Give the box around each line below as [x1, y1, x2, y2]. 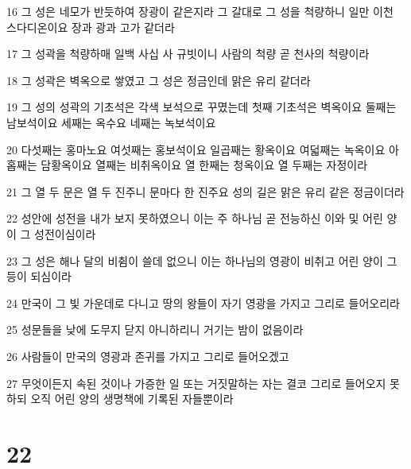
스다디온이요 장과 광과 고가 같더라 [6, 18, 175, 35]
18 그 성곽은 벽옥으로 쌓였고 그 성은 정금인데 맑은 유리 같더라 [6, 72, 311, 88]
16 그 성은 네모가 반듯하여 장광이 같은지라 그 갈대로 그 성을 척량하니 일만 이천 [6, 3, 394, 19]
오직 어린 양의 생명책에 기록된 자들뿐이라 [30, 390, 234, 407]
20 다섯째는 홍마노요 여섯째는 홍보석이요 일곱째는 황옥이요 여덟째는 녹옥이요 [6, 141, 386, 157]
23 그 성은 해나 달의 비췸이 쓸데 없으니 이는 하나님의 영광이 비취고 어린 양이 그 [6, 252, 397, 269]
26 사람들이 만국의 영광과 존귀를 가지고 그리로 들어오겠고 [6, 347, 289, 364]
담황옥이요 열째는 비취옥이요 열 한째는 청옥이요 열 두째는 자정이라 [41, 157, 368, 173]
